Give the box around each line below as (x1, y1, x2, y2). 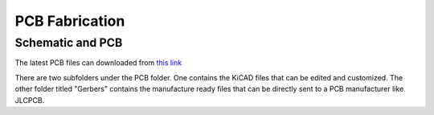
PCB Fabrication (14, 12, 125, 30)
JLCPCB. (14, 95, 45, 105)
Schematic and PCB (14, 35, 123, 50)
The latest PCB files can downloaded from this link (14, 58, 182, 68)
